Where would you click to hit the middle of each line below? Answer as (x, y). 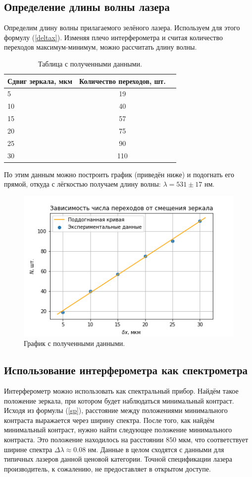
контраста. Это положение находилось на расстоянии (84, 439)
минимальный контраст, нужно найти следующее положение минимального (118, 430)
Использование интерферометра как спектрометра (126, 370)
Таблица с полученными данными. (90, 63)
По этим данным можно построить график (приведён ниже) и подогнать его (119, 174)
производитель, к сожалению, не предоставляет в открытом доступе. (107, 468)
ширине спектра (28, 449)
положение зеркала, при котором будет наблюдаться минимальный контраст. (119, 400)
